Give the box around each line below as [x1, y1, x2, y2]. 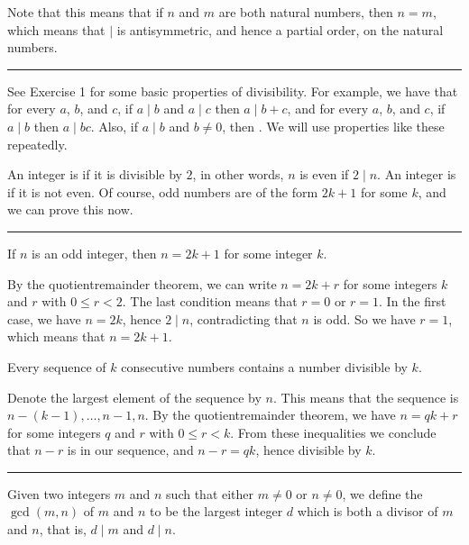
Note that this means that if [7, 3, 163, 21]
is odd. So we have [313, 309, 416, 328]
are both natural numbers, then [218, 3, 393, 21]
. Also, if [90, 116, 138, 135]
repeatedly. [7, 134, 68, 153]
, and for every [287, 99, 369, 118]
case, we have [7, 309, 81, 328]
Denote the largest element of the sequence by [7, 387, 262, 406]
